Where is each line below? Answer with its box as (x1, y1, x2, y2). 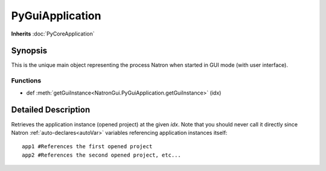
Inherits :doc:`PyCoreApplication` (11, 30, 95, 37)
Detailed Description (11, 105, 91, 115)
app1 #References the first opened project (22, 143, 153, 150)
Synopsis (11, 46, 48, 56)
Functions (11, 76, 42, 85)
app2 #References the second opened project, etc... (22, 151, 181, 158)
